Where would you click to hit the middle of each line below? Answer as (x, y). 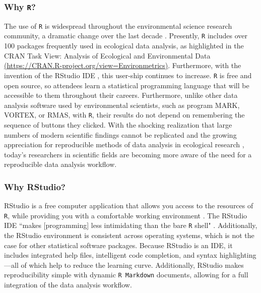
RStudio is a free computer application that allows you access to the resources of (129, 206)
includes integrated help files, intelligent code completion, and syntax (111, 255)
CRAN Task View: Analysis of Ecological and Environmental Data (107, 55)
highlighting (238, 255)
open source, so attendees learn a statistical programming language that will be (127, 85)
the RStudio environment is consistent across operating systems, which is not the (129, 235)
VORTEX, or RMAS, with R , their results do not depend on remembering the (124, 115)
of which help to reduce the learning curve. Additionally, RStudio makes (132, 265)
